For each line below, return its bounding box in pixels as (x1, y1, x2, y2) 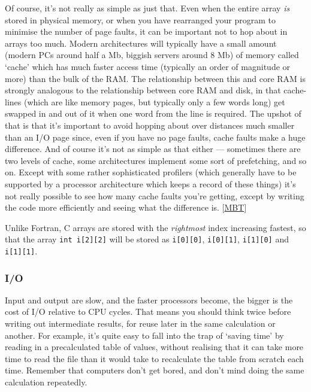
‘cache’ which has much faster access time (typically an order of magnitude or (5, 60, 291, 72)
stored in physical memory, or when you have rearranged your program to (5, 13, 276, 26)
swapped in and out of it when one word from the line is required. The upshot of (5, 107, 301, 120)
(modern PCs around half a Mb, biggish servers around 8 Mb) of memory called (5, 48, 299, 61)
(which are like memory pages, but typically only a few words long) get (23, 95, 285, 108)
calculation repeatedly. (5, 375, 87, 388)
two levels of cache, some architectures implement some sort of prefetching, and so (5, 154, 307, 166)
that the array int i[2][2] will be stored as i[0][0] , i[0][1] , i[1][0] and (5, 233, 289, 245)
